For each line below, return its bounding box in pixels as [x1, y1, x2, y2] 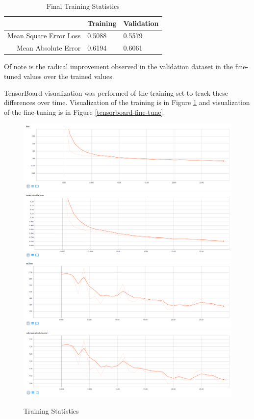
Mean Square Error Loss [7, 30, 81, 41]
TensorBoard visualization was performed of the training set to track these [4, 87, 228, 98]
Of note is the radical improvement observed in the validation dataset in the [4, 61, 233, 72]
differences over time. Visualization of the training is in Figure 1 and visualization [4, 97, 250, 107]
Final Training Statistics [46, 1, 120, 11]
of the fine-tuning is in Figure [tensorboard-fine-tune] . [4, 106, 165, 117]
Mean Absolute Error [16, 43, 81, 53]
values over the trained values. [23, 71, 114, 81]
